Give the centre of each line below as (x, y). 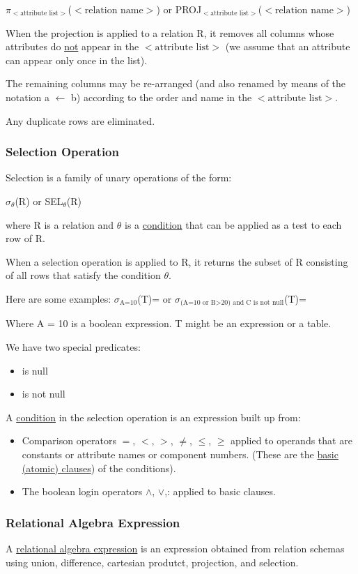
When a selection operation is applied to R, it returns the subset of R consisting (177, 261)
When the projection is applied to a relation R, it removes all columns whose (170, 32)
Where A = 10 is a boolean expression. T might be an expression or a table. (169, 323)
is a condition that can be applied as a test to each (233, 224)
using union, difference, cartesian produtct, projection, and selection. (152, 562)
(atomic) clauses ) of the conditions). (99, 468)
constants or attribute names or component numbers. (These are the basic (180, 454)
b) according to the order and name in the (162, 97)
